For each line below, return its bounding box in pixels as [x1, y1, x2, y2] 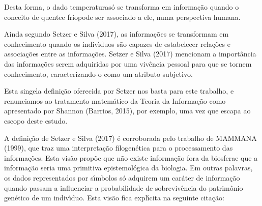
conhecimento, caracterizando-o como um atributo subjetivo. [4, 68, 193, 79]
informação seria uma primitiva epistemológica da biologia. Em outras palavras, [4, 162, 253, 173]
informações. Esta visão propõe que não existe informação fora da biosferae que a [4, 152, 258, 163]
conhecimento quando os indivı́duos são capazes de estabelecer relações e [4, 38, 230, 49]
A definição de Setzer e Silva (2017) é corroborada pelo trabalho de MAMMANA [4, 132, 257, 143]
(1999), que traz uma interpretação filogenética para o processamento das [4, 142, 233, 153]
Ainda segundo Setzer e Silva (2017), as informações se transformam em [4, 28, 229, 39]
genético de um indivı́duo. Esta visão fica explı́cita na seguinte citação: [4, 192, 224, 203]
